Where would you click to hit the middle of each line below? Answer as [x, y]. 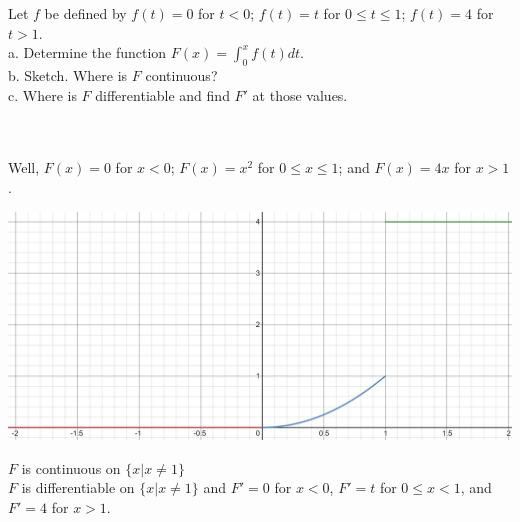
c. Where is [42, 94]
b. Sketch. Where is [68, 74]
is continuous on [71, 467]
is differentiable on [78, 487]
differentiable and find [162, 94]
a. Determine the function [87, 52]
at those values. [300, 94]
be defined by [85, 13]
